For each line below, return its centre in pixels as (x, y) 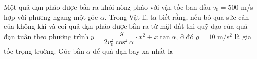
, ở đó (185, 36)
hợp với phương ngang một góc (51, 16)
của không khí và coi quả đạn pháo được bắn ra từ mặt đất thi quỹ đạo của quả (126, 26)
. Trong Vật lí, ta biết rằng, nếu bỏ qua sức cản (177, 16)
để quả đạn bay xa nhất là (133, 50)
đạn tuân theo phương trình (46, 36)
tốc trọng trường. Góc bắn (44, 50)
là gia (243, 36)
